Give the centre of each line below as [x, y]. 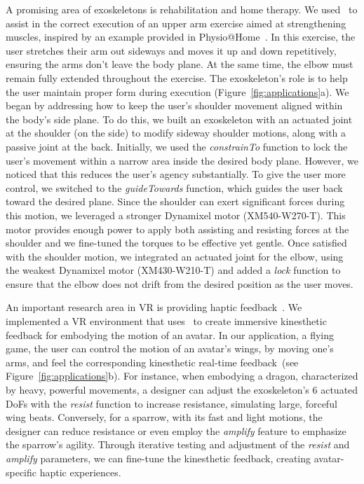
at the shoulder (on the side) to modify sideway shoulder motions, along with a [176, 133]
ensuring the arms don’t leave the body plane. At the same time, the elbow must [180, 64]
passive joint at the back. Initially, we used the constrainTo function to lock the [177, 146]
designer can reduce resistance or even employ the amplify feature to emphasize [176, 430]
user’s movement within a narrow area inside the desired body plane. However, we [182, 160]
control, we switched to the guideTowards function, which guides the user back [174, 187]
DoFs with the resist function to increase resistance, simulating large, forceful [171, 403]
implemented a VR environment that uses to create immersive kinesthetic [166, 321]
